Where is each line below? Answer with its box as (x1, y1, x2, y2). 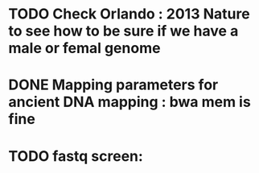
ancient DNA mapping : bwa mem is (8, 93, 251, 111)
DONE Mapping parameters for (8, 76, 219, 94)
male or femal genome (8, 39, 161, 57)
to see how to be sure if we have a (8, 22, 239, 40)
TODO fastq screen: (8, 146, 143, 165)
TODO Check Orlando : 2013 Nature (8, 5, 251, 23)
